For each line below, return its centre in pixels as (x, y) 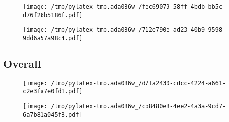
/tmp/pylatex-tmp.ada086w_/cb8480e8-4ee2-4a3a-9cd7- (138, 107)
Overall (22, 64)
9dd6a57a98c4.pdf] (53, 38)
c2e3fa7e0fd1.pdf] (53, 91)
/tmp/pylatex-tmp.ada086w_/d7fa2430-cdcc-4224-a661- (138, 83)
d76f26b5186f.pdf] (53, 15)
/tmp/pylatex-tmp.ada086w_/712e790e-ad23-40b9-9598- (138, 30)
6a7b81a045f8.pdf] (53, 114)
